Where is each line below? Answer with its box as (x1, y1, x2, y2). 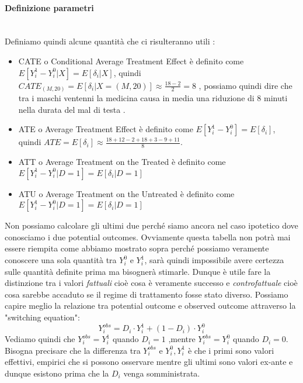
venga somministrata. (123, 367, 200, 379)
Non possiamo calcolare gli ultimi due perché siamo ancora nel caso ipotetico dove (5, 219, 298, 232)
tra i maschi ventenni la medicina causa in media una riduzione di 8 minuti (18, 92, 288, 104)
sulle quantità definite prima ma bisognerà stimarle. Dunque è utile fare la (5, 265, 271, 277)
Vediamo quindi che (5, 333, 75, 345)
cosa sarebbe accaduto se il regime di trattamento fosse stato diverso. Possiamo (5, 288, 288, 300)
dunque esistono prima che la (5, 367, 109, 379)
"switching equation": (5, 311, 80, 323)
